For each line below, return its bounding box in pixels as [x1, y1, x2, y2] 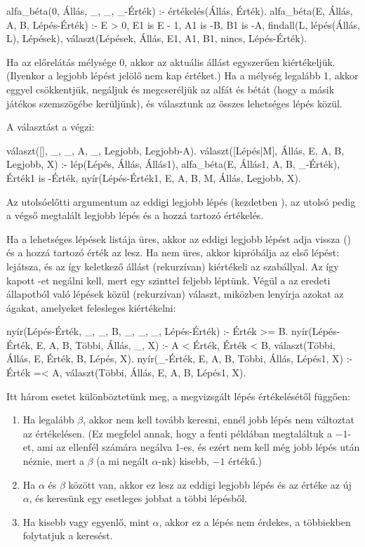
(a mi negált [96, 454, 149, 468]
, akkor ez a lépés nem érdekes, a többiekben [159, 514, 351, 529]
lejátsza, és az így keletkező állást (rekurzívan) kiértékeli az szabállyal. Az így [6, 258, 339, 273]
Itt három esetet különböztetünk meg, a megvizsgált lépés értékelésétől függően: [6, 388, 350, 403]
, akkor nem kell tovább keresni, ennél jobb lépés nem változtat [83, 412, 354, 427]
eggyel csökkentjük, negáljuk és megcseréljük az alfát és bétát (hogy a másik [6, 81, 335, 96]
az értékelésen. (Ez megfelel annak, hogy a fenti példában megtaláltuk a [22, 426, 332, 440]
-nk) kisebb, [158, 454, 209, 468]
